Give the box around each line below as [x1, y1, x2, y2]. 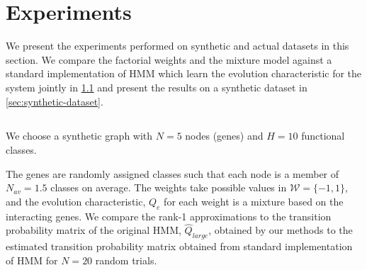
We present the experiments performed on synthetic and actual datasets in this [6, 38, 349, 53]
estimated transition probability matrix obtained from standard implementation [6, 239, 353, 254]
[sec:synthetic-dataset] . [6, 94, 103, 108]
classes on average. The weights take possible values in [50, 180, 287, 195]
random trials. [95, 252, 157, 267]
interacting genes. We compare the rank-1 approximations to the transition [6, 208, 332, 223]
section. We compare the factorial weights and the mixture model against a [6, 52, 332, 67]
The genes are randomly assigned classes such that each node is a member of [6, 166, 339, 181]
